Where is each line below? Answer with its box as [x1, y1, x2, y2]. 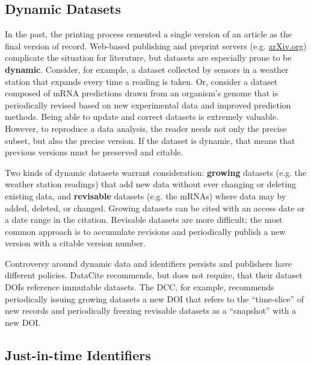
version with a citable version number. [5, 237, 146, 249]
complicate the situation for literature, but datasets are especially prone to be [5, 51, 292, 64]
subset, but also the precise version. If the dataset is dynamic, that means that [5, 134, 295, 146]
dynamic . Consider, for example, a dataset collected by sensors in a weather [5, 63, 289, 75]
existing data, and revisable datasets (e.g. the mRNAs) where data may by [5, 189, 286, 202]
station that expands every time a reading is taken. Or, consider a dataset [5, 75, 278, 87]
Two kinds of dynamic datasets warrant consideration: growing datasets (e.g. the [5, 166, 307, 178]
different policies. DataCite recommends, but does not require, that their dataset [5, 269, 303, 281]
